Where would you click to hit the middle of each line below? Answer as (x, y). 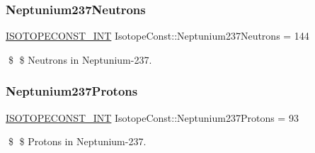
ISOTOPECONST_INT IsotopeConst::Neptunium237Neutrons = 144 (157, 36)
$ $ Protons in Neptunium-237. (77, 141)
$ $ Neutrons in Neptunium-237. (80, 59)
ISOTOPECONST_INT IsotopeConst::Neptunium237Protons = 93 (152, 117)
